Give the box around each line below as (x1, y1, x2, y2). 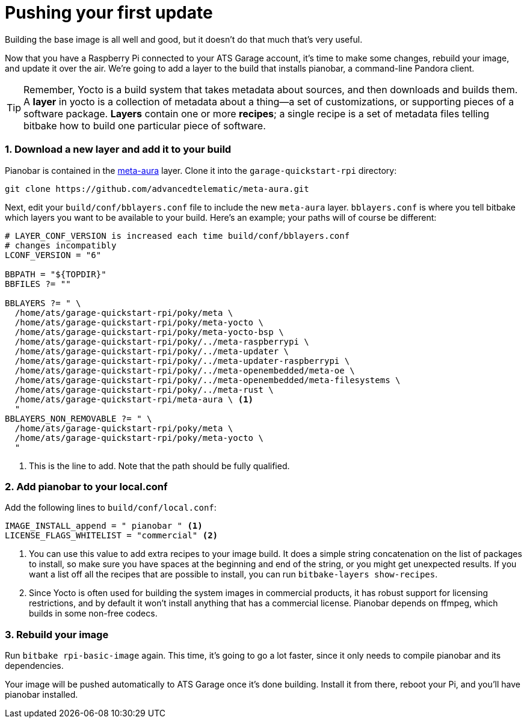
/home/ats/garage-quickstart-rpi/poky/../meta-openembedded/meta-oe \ (14, 365, 355, 375)
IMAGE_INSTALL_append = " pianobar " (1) (5, 521, 203, 531)
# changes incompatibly (5, 240, 117, 250)
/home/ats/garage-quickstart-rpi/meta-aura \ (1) (14, 394, 254, 404)
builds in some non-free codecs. (29, 608, 158, 619)
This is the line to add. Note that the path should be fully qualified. (29, 460, 290, 471)
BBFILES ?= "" (5, 278, 71, 289)
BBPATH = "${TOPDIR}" (5, 269, 106, 279)
